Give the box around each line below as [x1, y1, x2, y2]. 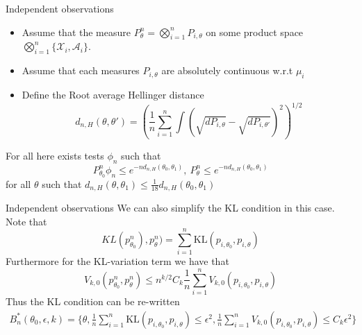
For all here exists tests [6, 148, 104, 163]
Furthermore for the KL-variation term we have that [6, 254, 229, 268]
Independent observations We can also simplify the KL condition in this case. [6, 200, 335, 215]
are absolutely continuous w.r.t [161, 63, 293, 78]
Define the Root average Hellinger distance [22, 87, 204, 101]
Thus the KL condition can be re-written [6, 294, 180, 309]
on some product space [206, 24, 304, 39]
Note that [6, 214, 47, 228]
